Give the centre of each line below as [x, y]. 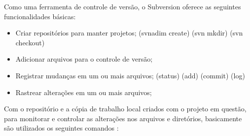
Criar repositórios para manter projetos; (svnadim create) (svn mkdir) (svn [129, 33]
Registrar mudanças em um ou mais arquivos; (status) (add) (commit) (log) [130, 75]
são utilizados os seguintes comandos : [61, 128]
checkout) [30, 42]
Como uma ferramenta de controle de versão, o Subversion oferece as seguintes [123, 6]
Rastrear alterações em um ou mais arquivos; [84, 92]
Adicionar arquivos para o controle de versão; [84, 59]
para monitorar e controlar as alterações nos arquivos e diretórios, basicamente [123, 118]
